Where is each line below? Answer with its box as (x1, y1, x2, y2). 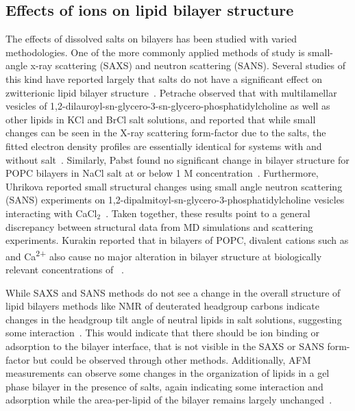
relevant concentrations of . (5, 262, 124, 276)
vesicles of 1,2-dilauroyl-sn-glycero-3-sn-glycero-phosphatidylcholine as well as (5, 99, 330, 113)
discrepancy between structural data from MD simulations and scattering (5, 219, 313, 234)
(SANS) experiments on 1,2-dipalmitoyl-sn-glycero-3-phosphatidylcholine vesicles (5, 192, 345, 207)
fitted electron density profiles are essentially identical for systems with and (5, 138, 322, 153)
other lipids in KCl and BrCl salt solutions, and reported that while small (5, 112, 316, 126)
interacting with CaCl (5, 206, 97, 220)
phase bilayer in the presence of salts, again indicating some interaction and (5, 379, 323, 393)
